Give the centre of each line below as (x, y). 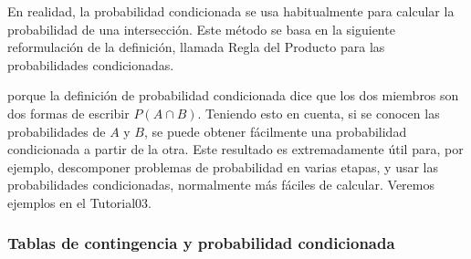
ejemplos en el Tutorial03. (80, 202)
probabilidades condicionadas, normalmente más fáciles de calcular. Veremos (221, 185)
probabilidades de (57, 131)
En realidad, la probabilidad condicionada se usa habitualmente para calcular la (231, 11)
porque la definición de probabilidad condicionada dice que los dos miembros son (233, 95)
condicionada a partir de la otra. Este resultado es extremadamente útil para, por (235, 149)
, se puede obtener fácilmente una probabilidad (276, 131)
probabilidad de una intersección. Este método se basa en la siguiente (201, 29)
